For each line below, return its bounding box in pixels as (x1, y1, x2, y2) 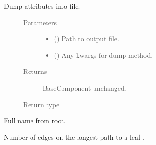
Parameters (23, 17, 57, 27)
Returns (23, 66, 47, 76)
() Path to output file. (54, 34, 119, 44)
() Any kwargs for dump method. (54, 50, 153, 60)
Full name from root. (4, 115, 66, 126)
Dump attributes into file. (4, 1, 80, 11)
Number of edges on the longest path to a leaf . (4, 131, 144, 142)
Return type (23, 99, 60, 109)
